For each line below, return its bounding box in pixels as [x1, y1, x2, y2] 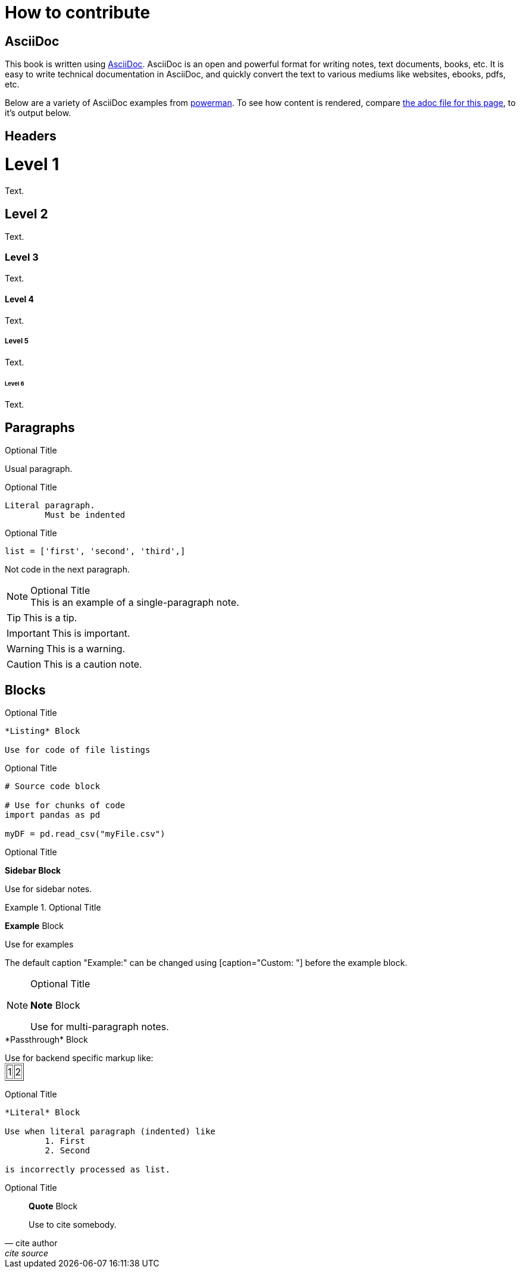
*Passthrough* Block [5, 1034, 88, 1045]
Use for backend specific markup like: [5, 1053, 154, 1064]
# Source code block [5, 781, 101, 792]
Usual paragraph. [5, 464, 73, 474]
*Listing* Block [5, 726, 80, 736]
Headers [5, 128, 57, 143]
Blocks [5, 682, 46, 698]
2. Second [45, 1146, 90, 1156]
